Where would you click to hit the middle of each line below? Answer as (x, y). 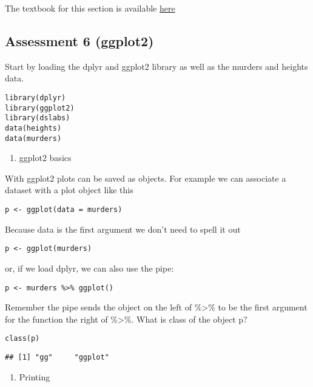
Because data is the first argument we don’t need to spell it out (123, 229)
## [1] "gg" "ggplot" (57, 358)
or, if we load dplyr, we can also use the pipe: (89, 268)
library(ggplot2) (40, 108)
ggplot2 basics (45, 158)
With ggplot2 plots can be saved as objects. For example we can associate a (146, 178)
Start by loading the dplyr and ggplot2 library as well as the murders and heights (156, 66)
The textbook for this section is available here (90, 8)
